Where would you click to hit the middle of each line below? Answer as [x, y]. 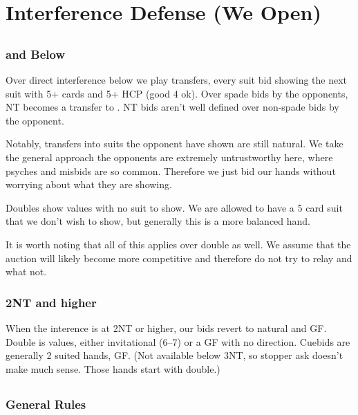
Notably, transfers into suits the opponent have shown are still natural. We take [175, 144]
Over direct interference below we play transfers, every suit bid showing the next [177, 80]
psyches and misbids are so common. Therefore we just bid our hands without [171, 170]
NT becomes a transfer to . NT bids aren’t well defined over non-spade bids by [172, 107]
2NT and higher [51, 302]
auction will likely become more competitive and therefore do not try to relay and [179, 258]
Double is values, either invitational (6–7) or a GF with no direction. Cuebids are [178, 341]
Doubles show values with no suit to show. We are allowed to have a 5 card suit [174, 207]
